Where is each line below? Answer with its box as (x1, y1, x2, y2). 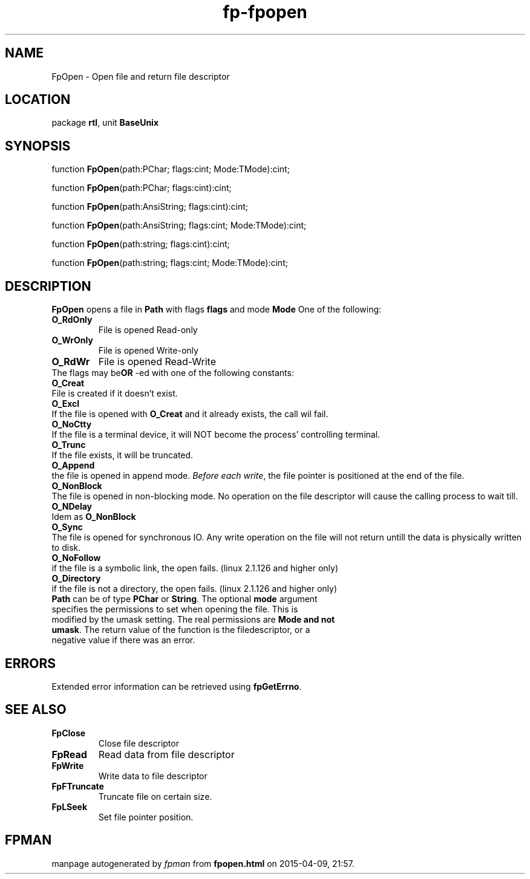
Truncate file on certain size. (98, 791, 212, 802)
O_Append (51, 460, 95, 471)
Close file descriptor (98, 738, 179, 748)
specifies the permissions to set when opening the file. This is (51, 604, 298, 615)
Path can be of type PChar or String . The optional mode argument (51, 594, 318, 605)
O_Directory (51, 573, 101, 584)
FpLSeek (51, 801, 88, 812)
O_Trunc (51, 440, 86, 450)
